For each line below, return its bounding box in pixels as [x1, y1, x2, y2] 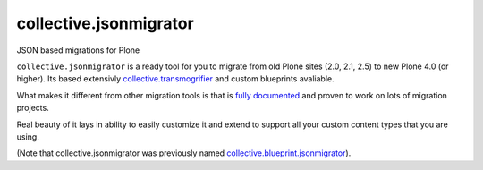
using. [16, 131, 39, 142]
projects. [16, 103, 49, 114]
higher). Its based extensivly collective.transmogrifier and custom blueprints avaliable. [16, 73, 335, 84]
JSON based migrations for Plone [16, 45, 140, 55]
